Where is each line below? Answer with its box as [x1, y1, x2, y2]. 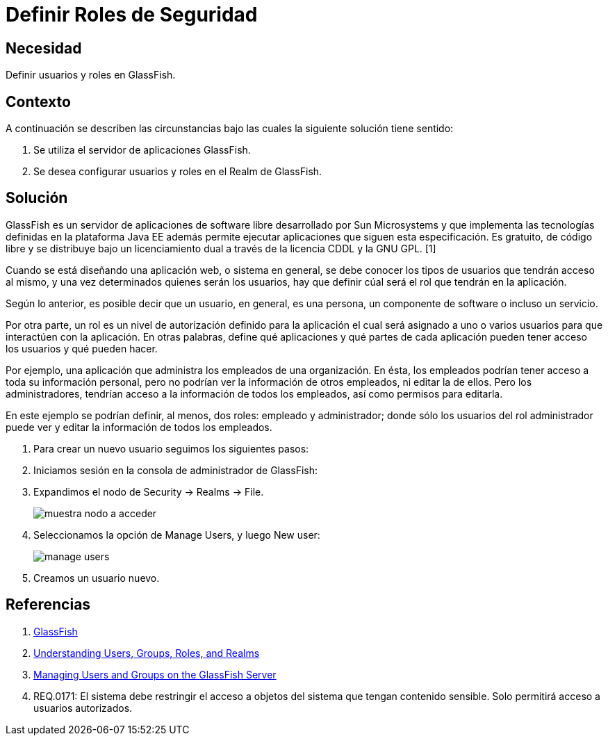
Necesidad [6, 39, 82, 57]
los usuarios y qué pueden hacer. [6, 342, 158, 355]
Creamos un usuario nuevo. [33, 571, 160, 584]
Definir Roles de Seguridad [6, 3, 258, 26]
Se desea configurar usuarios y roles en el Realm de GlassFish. [33, 165, 322, 178]
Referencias [6, 596, 91, 614]
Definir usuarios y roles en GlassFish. [6, 69, 176, 81]
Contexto [6, 92, 71, 111]
